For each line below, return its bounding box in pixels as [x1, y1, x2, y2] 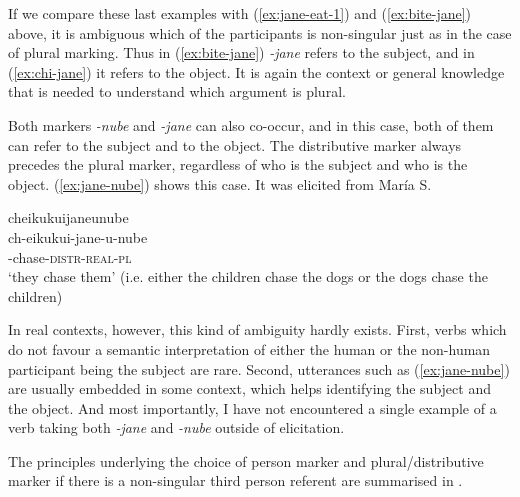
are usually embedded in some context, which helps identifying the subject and [8, 378, 491, 399]
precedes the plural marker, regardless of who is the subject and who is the [8, 154, 468, 175]
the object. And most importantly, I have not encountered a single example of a [8, 397, 497, 418]
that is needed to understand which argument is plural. [8, 81, 346, 102]
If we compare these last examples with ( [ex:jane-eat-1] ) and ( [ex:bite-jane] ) [8, 3, 472, 23]
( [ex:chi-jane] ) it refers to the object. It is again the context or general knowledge [8, 61, 505, 82]
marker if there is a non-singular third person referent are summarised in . [8, 470, 463, 491]
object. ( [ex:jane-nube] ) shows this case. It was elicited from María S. [8, 173, 432, 194]
